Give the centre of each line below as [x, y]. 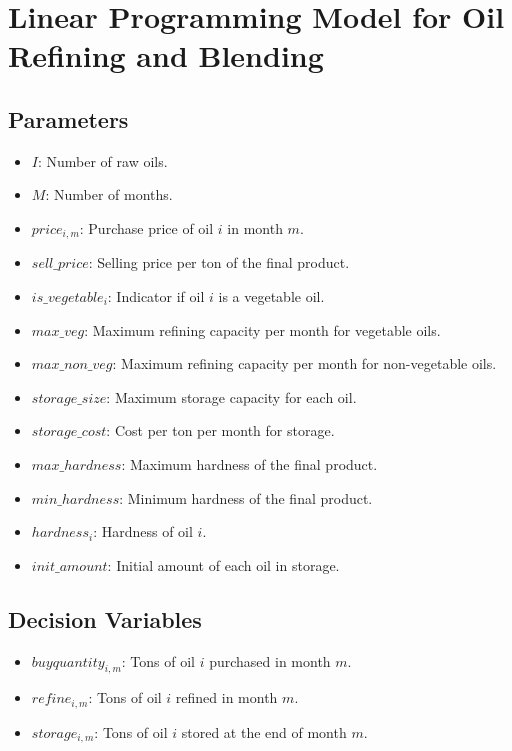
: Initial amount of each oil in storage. [223, 564]
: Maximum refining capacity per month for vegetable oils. [262, 329]
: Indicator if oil [156, 296]
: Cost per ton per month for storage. [220, 430]
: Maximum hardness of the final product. [249, 463]
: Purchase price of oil [146, 227]
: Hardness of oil [143, 531]
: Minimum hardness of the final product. [246, 497]
